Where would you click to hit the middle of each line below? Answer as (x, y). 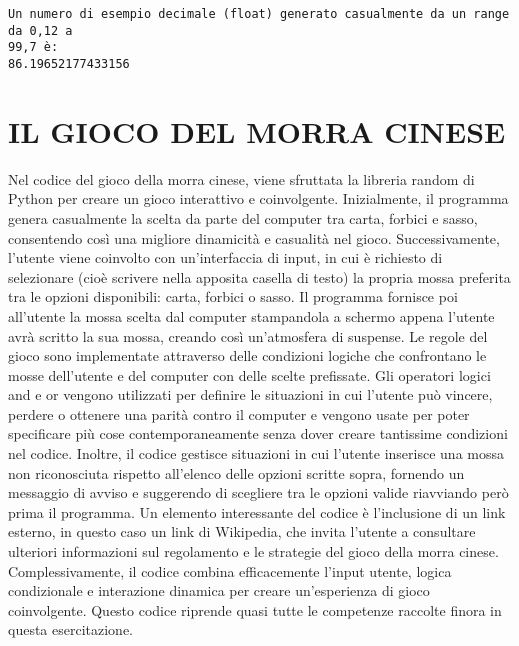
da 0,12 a (40, 30)
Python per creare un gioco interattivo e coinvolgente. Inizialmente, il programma (258, 198)
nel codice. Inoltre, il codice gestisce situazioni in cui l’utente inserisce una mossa (256, 453)
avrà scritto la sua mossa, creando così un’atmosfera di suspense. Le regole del (248, 335)
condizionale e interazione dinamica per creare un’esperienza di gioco (219, 590)
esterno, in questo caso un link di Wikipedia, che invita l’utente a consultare (242, 531)
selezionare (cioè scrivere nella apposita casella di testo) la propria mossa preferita (259, 276)
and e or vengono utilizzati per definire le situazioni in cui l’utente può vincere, (250, 394)
